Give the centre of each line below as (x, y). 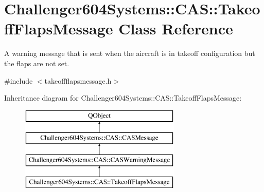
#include (19, 80)
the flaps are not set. (37, 63)
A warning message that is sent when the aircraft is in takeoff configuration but (130, 53)
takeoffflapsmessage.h (78, 80)
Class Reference (176, 28)
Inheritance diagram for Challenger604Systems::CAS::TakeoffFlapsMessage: (123, 98)
